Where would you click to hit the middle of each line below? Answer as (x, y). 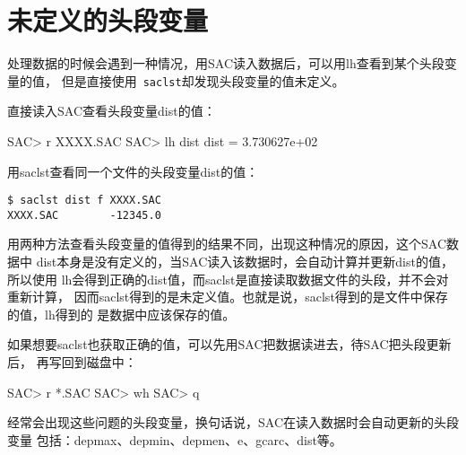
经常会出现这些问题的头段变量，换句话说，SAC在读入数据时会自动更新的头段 (233, 422)
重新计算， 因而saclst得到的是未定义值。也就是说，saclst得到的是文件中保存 (228, 297)
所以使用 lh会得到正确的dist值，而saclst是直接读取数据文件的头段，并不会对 (228, 279)
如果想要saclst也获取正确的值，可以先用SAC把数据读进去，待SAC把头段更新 (229, 344)
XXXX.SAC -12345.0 (84, 215)
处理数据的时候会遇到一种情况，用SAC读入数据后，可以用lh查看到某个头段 (226, 63)
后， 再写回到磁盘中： (72, 362)
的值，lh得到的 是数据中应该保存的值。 (121, 314)
